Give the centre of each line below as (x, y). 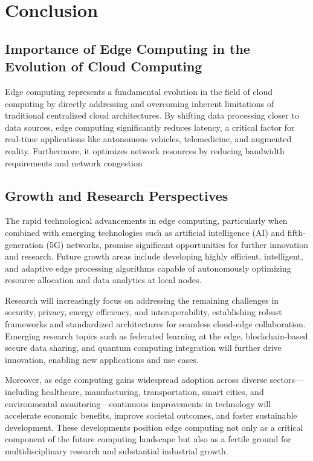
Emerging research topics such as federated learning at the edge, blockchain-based (156, 335)
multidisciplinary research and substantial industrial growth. (117, 451)
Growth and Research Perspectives (117, 195)
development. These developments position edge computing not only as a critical (154, 427)
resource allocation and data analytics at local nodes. (103, 280)
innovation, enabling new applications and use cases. (102, 359)
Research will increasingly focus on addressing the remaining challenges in (142, 300)
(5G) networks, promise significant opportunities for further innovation (177, 244)
